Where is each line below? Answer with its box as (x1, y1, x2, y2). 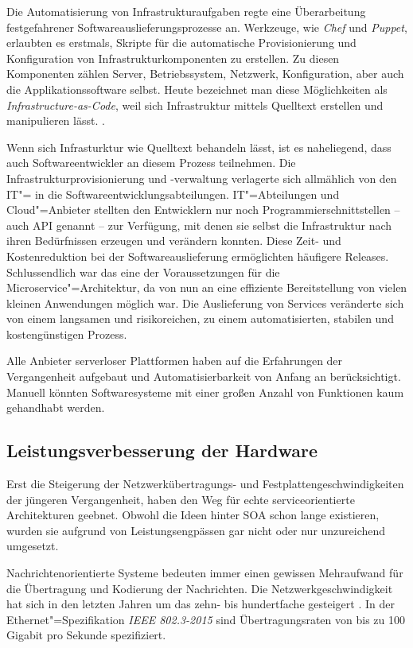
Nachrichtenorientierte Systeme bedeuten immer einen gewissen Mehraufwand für (6, 565, 403, 581)
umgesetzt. (6, 537, 59, 554)
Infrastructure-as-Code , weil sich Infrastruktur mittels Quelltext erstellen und (6, 96, 384, 113)
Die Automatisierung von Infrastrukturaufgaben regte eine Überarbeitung (6, 3, 366, 19)
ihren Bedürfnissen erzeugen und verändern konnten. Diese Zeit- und (6, 232, 341, 249)
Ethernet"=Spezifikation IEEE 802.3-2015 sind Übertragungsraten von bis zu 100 (6, 611, 405, 627)
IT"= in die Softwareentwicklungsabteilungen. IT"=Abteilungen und (6, 185, 340, 202)
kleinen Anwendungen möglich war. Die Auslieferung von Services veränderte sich (6, 294, 404, 311)
